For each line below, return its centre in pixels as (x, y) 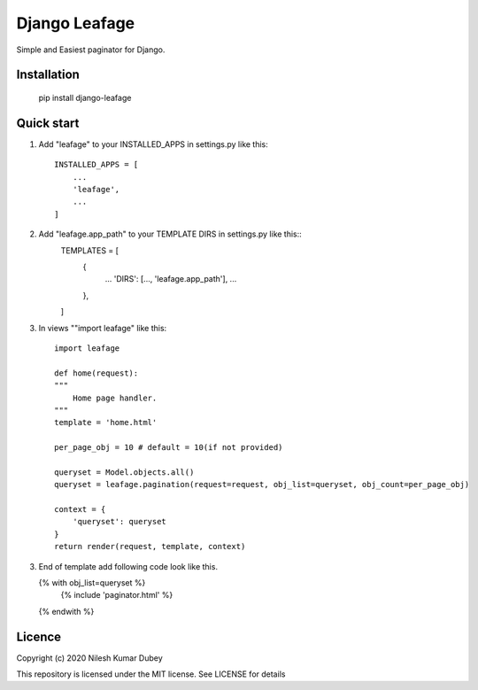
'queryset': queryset (119, 522)
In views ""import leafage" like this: (103, 328)
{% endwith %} (66, 611)
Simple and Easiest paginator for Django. (91, 50)
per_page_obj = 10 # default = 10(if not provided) (169, 448)
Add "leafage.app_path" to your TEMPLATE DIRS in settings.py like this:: (170, 234)
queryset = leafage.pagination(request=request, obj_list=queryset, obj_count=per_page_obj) (262, 485)
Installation (48, 75)
